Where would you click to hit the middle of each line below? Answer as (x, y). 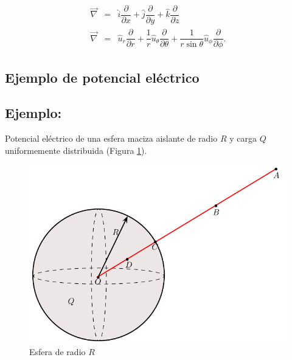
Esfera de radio (57, 352)
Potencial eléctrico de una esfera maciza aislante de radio (111, 138)
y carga (243, 138)
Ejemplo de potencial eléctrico (102, 77)
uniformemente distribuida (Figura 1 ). (76, 150)
